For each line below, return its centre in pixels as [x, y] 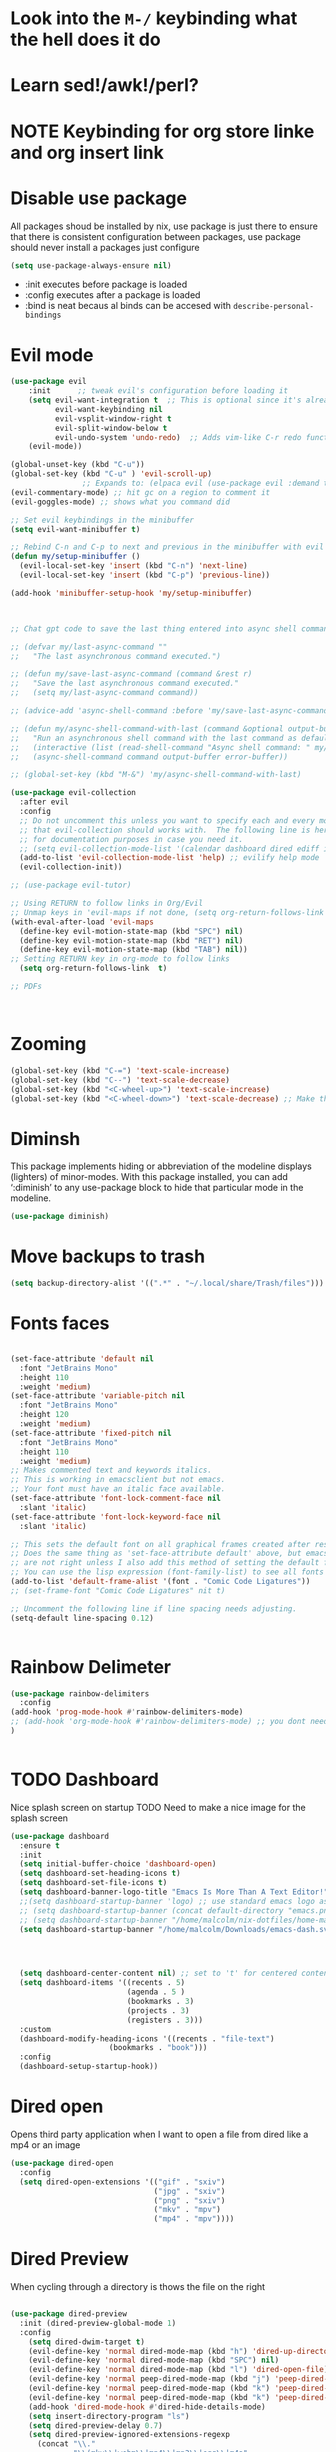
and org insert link [87, 152]
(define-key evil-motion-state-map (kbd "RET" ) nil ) [131, 940]
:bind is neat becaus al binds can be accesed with [128, 306]
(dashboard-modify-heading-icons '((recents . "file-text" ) [147, 2038]
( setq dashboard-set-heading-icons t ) [100, 1873]
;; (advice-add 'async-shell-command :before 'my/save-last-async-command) [171, 711]
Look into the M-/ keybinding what [154, 18]
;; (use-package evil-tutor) [71, 885]
